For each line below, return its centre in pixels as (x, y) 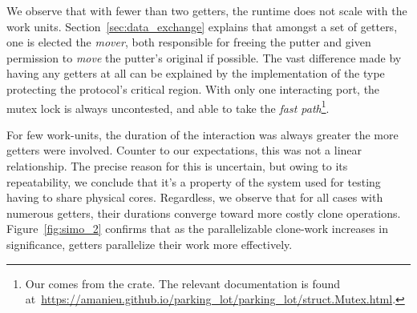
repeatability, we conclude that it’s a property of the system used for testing (194, 181)
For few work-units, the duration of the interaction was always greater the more (202, 134)
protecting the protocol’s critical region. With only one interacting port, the (193, 88)
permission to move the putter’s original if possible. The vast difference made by (204, 57)
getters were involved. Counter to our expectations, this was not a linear (184, 150)
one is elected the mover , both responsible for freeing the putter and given (189, 42)
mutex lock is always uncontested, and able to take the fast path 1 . (168, 106)
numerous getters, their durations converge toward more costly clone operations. (204, 213)
